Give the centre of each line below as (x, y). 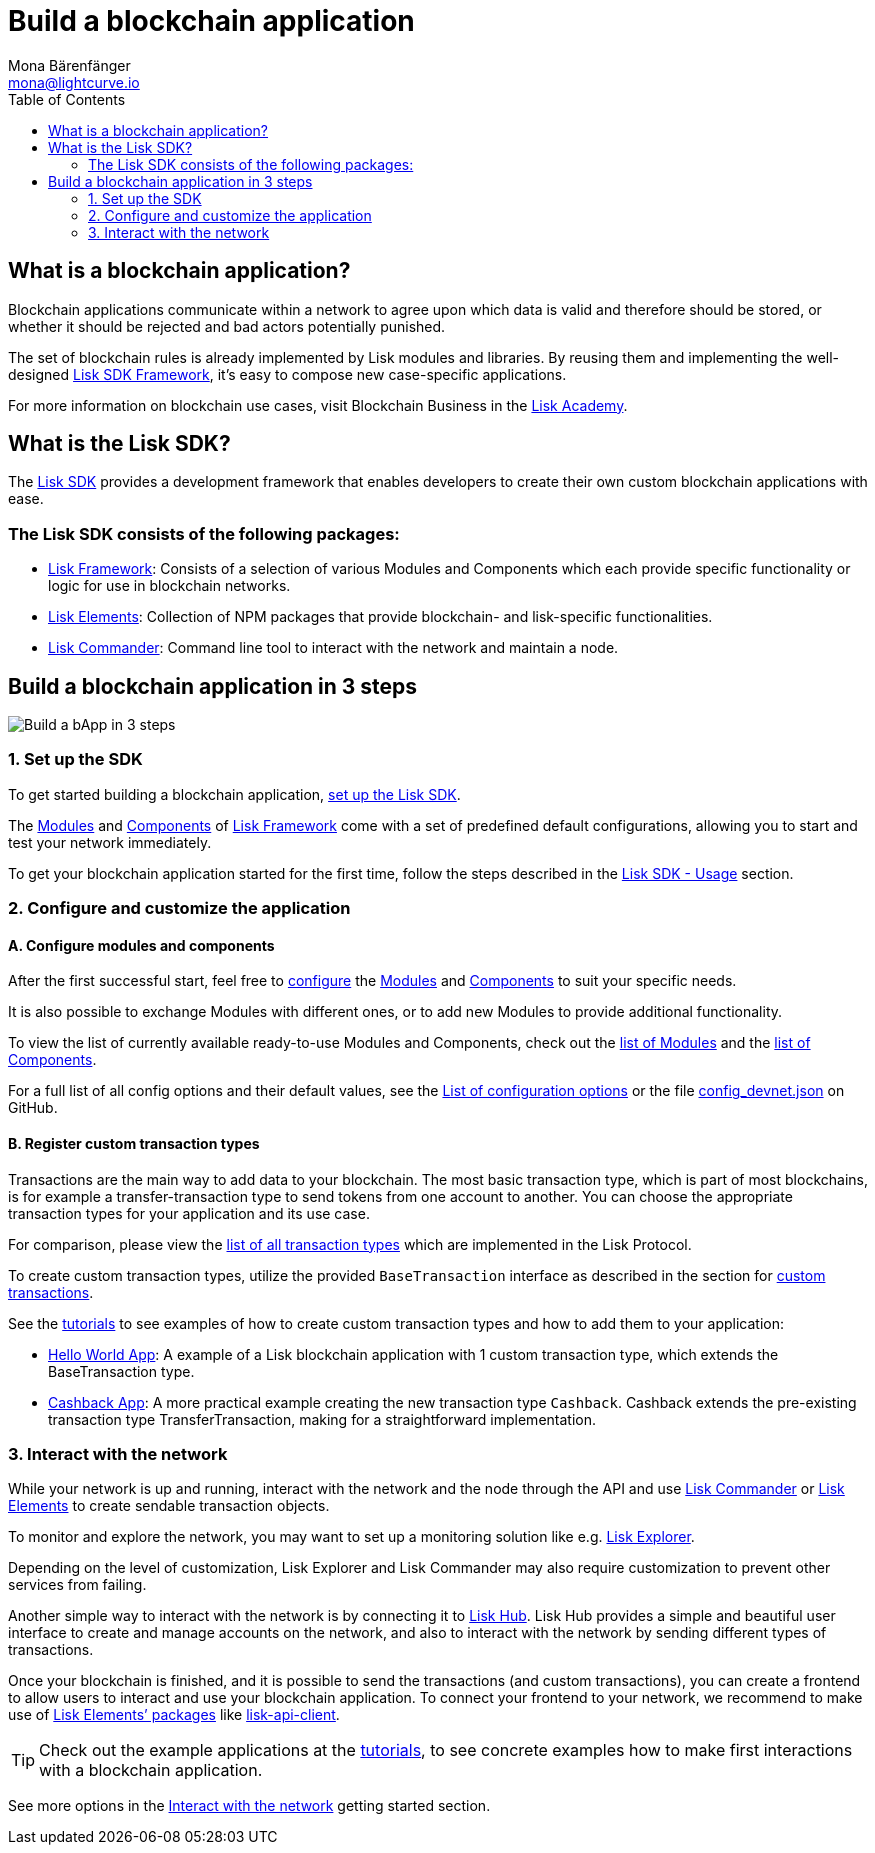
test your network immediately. (110, 842)
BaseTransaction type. (121, 1371)
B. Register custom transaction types (134, 1143)
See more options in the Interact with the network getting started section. (249, 1806)
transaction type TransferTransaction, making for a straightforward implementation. (322, 1419)
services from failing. (77, 1585)
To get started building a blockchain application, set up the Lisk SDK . (234, 794)
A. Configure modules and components (141, 945)
